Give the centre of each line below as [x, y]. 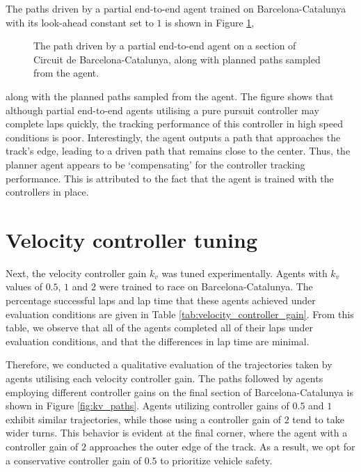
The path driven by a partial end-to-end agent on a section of [165, 46]
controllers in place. [47, 192]
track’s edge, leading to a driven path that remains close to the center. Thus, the [178, 151]
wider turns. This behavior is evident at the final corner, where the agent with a [177, 433]
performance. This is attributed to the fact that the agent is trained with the [170, 178]
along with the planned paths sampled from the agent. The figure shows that [170, 96]
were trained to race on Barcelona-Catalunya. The [206, 286]
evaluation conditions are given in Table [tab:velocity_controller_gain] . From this [180, 314]
